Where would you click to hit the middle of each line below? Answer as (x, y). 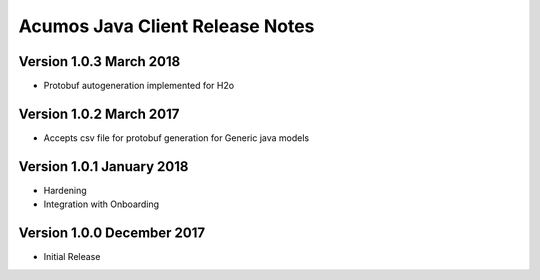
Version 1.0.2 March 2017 (99, 113)
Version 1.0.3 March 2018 (99, 61)
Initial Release (72, 257)
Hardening (65, 190)
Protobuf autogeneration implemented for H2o (139, 86)
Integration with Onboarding (101, 204)
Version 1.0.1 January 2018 (103, 166)
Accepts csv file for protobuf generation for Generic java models (176, 137)
